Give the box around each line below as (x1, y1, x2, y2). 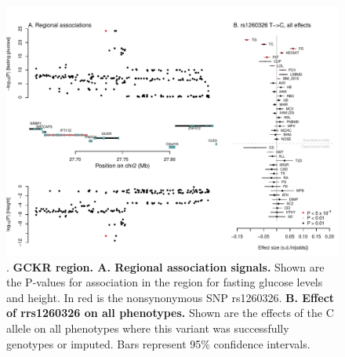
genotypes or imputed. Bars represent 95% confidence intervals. (6, 335, 310, 352)
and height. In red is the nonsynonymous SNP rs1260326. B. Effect (6, 289, 335, 305)
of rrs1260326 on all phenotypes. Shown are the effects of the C (6, 304, 334, 321)
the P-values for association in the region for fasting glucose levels (6, 274, 323, 290)
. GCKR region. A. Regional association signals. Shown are (6, 258, 325, 275)
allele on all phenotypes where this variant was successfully (6, 319, 289, 336)
